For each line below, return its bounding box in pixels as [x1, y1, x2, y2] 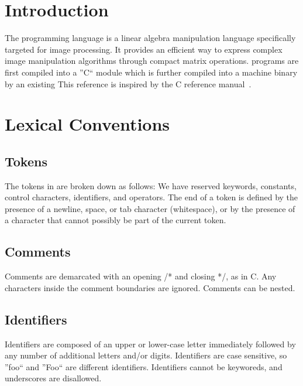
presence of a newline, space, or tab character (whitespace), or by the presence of [5, 202, 295, 214]
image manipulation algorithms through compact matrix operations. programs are [5, 54, 299, 67]
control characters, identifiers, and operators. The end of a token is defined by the [5, 191, 298, 203]
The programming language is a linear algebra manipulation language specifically [5, 32, 296, 44]
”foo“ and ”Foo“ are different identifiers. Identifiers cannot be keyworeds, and [5, 360, 283, 373]
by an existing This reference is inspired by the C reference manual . [5, 77, 252, 90]
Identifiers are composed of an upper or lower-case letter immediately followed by [5, 337, 296, 350]
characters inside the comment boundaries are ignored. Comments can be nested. [5, 281, 295, 293]
